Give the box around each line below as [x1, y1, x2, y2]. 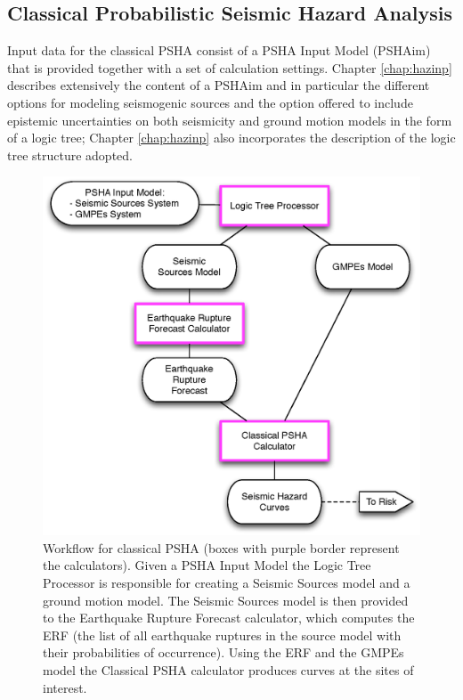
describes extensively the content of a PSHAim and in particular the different [7, 76, 430, 94]
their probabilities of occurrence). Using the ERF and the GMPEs [43, 643, 404, 662]
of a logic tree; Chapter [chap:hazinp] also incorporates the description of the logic [7, 128, 456, 147]
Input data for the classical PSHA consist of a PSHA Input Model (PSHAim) [7, 41, 431, 60]
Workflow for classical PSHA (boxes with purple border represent [43, 538, 400, 557]
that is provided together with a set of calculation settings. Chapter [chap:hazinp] [7, 58, 452, 77]
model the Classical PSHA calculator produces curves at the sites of [43, 660, 414, 679]
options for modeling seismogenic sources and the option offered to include [7, 93, 413, 111]
